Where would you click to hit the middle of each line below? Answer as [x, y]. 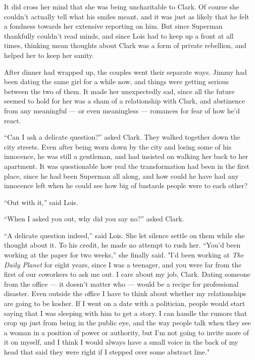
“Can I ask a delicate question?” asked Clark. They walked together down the [122, 137]
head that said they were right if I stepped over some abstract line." [107, 352]
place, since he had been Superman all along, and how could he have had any [121, 176]
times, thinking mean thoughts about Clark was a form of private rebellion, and [125, 45]
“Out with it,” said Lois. [41, 202]
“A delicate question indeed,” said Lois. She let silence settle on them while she [124, 235]
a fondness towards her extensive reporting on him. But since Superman [113, 26]
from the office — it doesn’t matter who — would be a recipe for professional [121, 283]
